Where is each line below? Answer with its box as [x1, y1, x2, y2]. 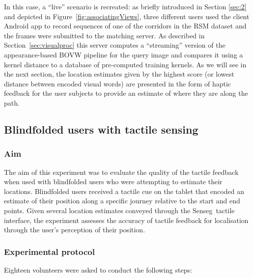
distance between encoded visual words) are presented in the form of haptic [4, 78, 231, 88]
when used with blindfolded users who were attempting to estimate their [4, 176, 223, 187]
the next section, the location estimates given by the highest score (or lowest [4, 69, 234, 79]
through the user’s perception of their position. [4, 224, 145, 235]
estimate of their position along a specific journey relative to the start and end [4, 195, 240, 206]
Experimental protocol [4, 245, 95, 257]
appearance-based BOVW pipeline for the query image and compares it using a [4, 49, 243, 59]
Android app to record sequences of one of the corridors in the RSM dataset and [4, 21, 247, 31]
